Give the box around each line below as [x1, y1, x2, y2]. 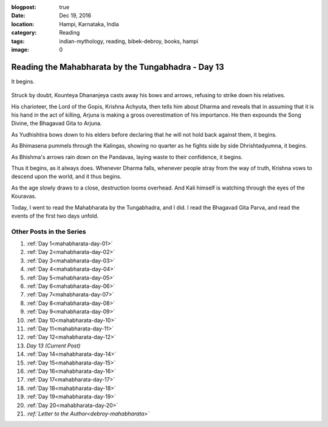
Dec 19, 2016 [59, 12, 91, 19]
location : [11, 20, 35, 27]
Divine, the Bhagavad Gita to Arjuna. [11, 120, 102, 127]
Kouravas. [11, 193, 36, 200]
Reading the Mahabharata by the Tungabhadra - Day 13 [11, 61, 224, 72]
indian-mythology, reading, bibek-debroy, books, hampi [59, 37, 199, 45]
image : [11, 46, 30, 53]
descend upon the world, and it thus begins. [11, 173, 121, 180]
